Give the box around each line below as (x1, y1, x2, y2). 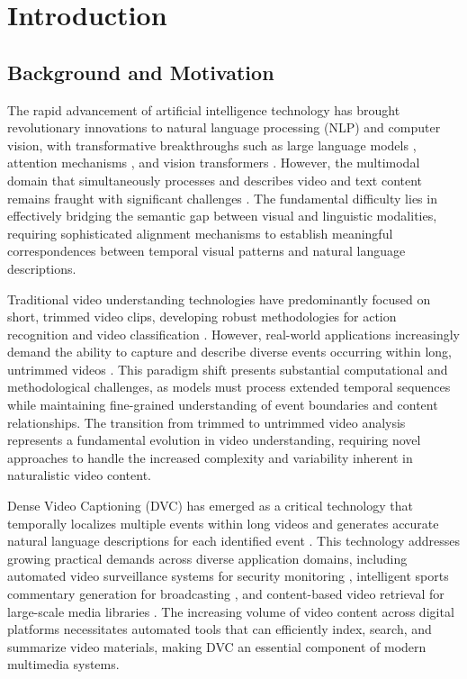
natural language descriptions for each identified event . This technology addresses (7, 531, 461, 550)
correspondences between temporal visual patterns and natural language (7, 241, 406, 260)
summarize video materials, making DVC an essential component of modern (7, 637, 427, 656)
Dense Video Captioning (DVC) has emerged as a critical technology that (7, 496, 413, 515)
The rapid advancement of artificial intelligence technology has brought (7, 100, 400, 119)
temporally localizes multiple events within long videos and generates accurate (7, 513, 439, 532)
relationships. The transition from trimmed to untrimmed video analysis (7, 412, 406, 431)
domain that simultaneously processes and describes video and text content (7, 170, 423, 189)
